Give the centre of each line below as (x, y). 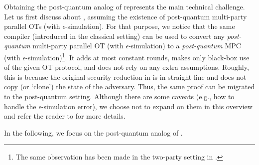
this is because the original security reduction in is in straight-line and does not (125, 77)
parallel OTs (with (32, 26)
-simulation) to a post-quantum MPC (185, 46)
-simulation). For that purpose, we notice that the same (150, 26)
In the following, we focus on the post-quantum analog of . (93, 132)
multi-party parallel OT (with (78, 46)
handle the (20, 106)
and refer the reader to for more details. (65, 116)
